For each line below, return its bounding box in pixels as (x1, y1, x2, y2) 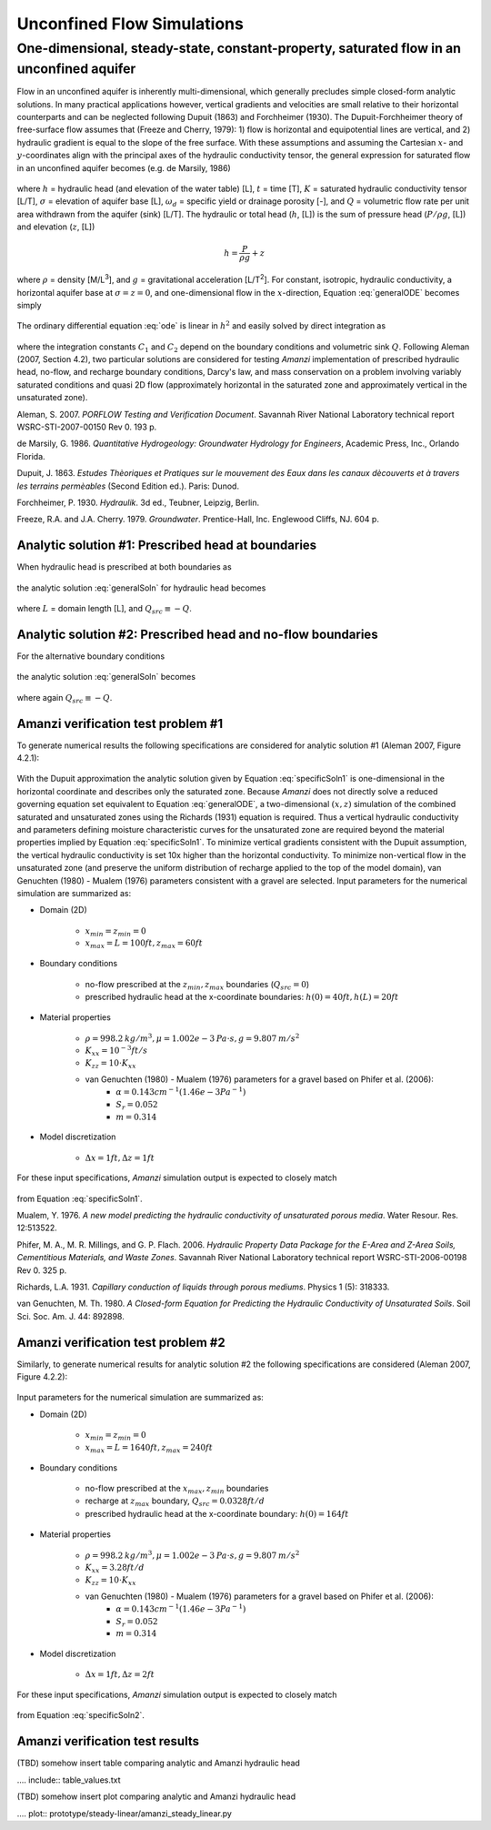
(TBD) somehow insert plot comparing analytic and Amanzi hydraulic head (16, 1791, 296, 1802)
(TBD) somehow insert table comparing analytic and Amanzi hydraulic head (16, 1757, 300, 1769)
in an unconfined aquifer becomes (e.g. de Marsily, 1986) (16, 162, 231, 173)
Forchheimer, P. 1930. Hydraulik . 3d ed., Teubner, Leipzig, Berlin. (16, 497, 260, 508)
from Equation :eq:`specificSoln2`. (16, 1710, 145, 1721)
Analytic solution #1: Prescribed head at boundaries (16, 538, 317, 553)
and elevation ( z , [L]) (16, 221, 95, 232)
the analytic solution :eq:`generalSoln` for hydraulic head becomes (16, 582, 266, 593)
